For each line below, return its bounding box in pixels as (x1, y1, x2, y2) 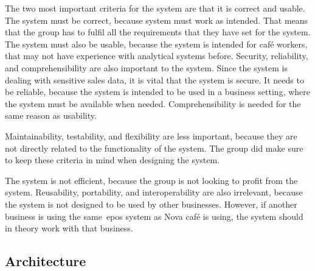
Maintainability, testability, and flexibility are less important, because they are (5, 129, 297, 142)
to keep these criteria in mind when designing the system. (5, 153, 220, 166)
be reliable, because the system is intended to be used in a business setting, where (5, 85, 310, 98)
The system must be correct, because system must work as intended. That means (5, 13, 308, 26)
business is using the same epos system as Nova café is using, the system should (5, 209, 303, 222)
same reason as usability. (5, 109, 97, 122)
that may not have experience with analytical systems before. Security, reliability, (5, 49, 308, 62)
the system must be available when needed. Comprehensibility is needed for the (5, 97, 301, 110)
